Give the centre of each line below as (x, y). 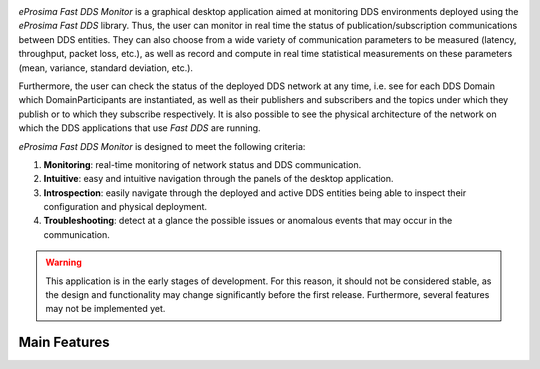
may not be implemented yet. (105, 309)
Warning (63, 262)
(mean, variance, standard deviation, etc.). (106, 67)
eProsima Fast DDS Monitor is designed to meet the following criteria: (162, 146)
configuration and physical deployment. (125, 207)
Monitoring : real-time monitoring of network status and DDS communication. (202, 164)
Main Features (64, 342)
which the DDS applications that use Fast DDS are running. (139, 128)
